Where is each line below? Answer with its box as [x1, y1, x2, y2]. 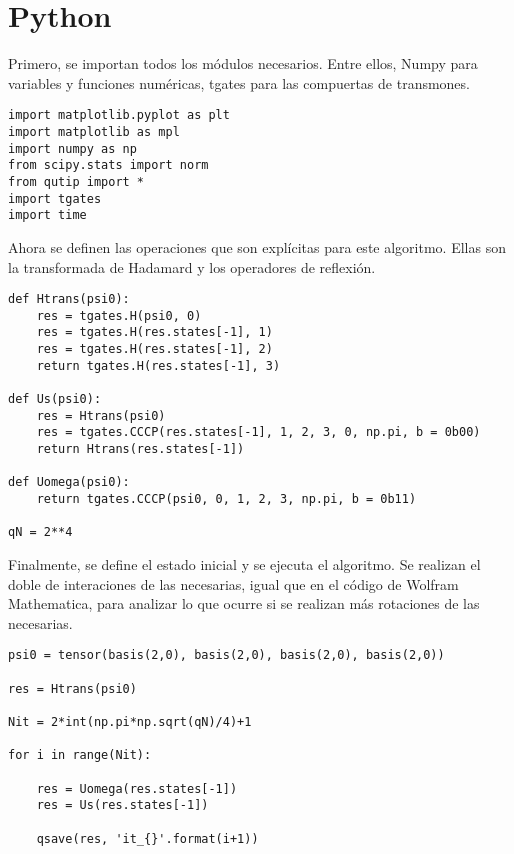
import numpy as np [8, 141, 137, 156]
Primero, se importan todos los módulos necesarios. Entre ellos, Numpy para [8, 53, 478, 74]
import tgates [8, 191, 102, 206]
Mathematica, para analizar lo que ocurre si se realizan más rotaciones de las [8, 593, 480, 614]
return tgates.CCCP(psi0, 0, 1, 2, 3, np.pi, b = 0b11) [36, 491, 417, 506]
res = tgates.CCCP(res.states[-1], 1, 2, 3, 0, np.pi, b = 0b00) [36, 425, 481, 440]
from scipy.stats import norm [8, 158, 209, 173]
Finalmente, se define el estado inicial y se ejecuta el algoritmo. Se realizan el [8, 553, 481, 574]
